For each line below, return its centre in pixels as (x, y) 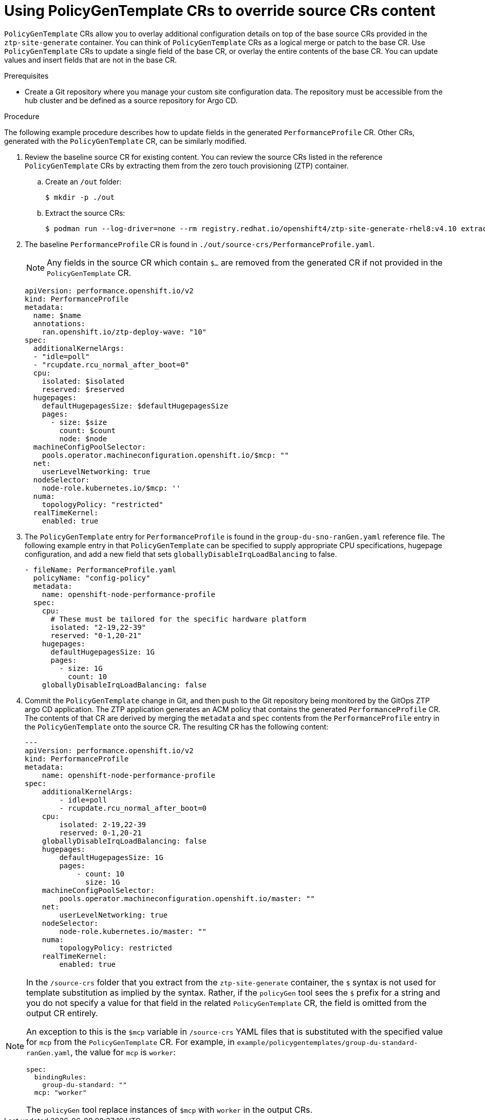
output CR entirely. (62, 1013)
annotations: (59, 323)
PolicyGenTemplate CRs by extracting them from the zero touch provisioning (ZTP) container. (187, 165)
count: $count (88, 430)
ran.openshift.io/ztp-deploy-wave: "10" (124, 332)
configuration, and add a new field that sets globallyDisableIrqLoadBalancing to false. (181, 554)
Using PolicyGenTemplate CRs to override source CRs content (220, 11)
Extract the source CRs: (85, 213)
